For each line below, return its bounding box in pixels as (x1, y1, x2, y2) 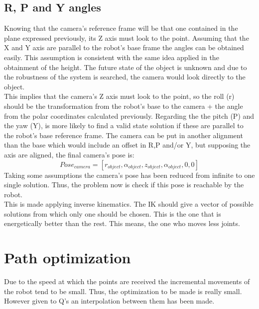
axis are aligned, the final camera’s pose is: (4, 149, 134, 159)
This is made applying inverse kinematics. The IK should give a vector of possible (4, 199, 254, 209)
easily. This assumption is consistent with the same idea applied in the (4, 52, 219, 62)
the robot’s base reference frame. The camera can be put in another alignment (4, 130, 243, 140)
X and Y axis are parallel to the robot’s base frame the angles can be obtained (4, 42, 244, 53)
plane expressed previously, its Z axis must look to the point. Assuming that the (4, 32, 249, 43)
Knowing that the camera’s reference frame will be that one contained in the (4, 23, 238, 33)
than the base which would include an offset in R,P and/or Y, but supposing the (4, 140, 251, 150)
